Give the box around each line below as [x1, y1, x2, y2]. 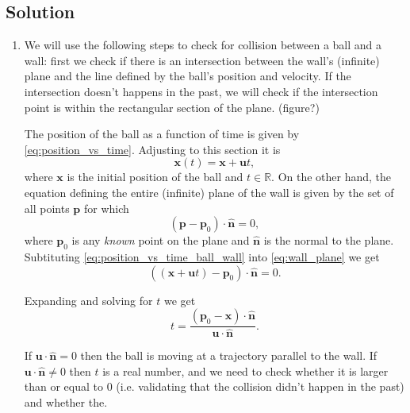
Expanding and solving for [24, 291, 153, 308]
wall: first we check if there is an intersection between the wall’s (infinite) [24, 52, 380, 68]
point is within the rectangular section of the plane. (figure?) [24, 98, 320, 115]
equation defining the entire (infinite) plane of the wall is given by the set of [24, 183, 394, 200]
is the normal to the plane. [263, 232, 394, 249]
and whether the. [24, 394, 108, 410]
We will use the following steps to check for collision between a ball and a [24, 37, 382, 53]
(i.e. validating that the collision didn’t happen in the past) [116, 378, 404, 395]
